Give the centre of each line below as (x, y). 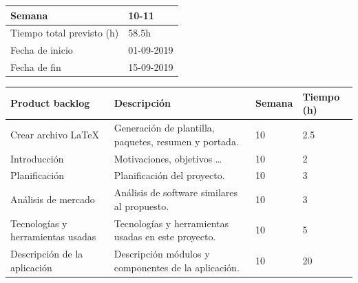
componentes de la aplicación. (177, 267)
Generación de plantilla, (164, 128)
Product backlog (50, 103)
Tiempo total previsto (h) (65, 33)
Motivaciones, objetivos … (168, 158)
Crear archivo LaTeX (55, 134)
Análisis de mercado (53, 199)
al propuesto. (141, 206)
